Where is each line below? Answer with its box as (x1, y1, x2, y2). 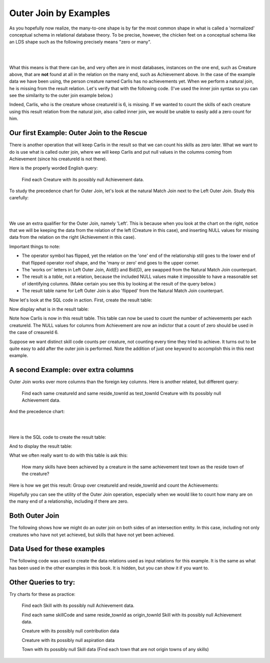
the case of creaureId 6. (9, 329, 59, 336)
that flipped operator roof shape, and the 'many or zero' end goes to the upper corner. (21, 259, 199, 265)
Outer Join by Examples (9, 8, 110, 19)
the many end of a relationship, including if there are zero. (9, 498, 128, 504)
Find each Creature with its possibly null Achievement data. (21, 176, 144, 182)
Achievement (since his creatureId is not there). (9, 156, 107, 162)
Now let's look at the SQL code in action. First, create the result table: (9, 297, 152, 303)
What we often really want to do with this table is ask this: (9, 452, 128, 458)
